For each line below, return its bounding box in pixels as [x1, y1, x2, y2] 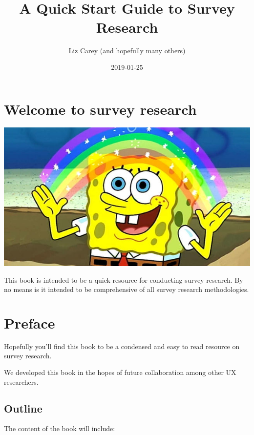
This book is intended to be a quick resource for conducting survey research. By [4, 274, 243, 285]
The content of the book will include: [4, 423, 115, 434]
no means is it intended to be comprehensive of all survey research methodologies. [4, 284, 249, 294]
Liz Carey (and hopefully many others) [68, 45, 186, 56]
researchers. [4, 376, 39, 387]
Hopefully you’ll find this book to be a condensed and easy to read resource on [4, 341, 240, 351]
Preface [4, 312, 55, 332]
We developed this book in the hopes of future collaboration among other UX [4, 367, 236, 377]
